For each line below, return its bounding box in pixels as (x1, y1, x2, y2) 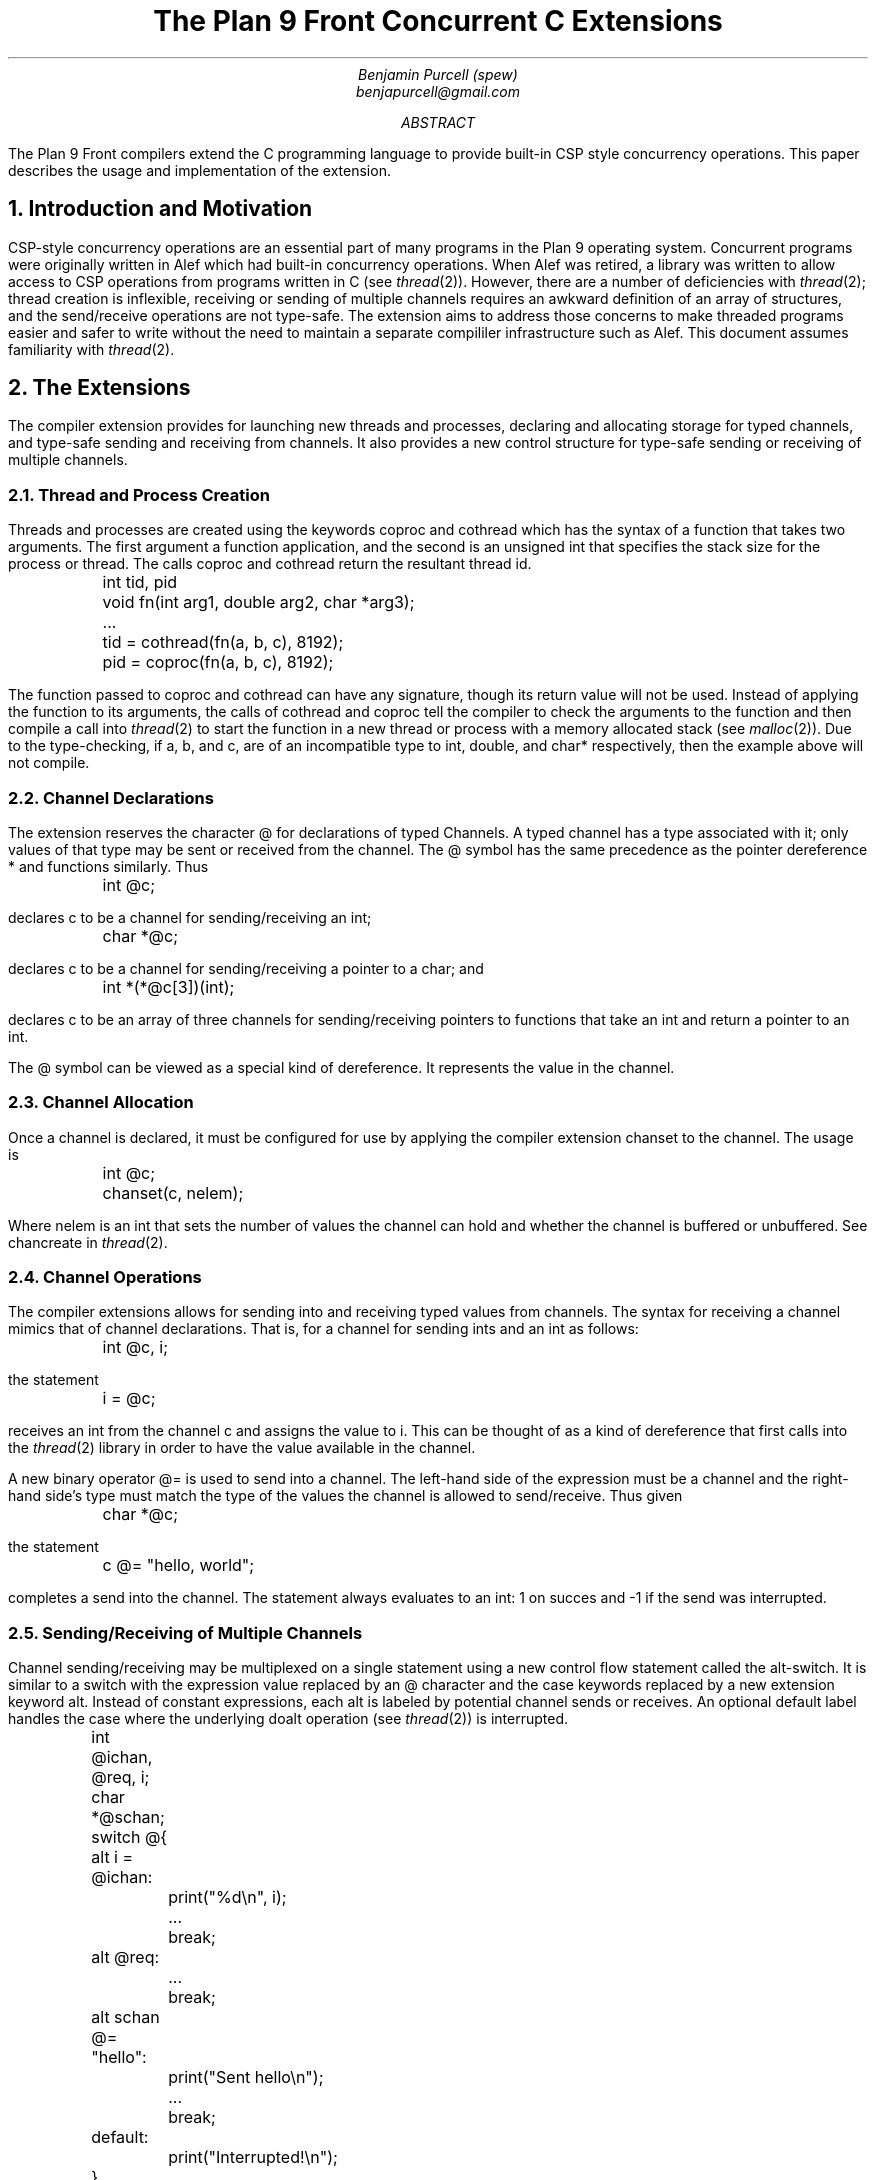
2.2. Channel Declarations (8, 787, 214, 808)
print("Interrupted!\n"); (168, 2147, 338, 2168)
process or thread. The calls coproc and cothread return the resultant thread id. (8, 555, 532, 573)
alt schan (91, 2007, 160, 2028)
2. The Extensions (8, 375, 191, 401)
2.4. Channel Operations (8, 1267, 202, 1288)
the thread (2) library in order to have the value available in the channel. (8, 1439, 476, 1457)
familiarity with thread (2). (8, 340, 175, 358)
